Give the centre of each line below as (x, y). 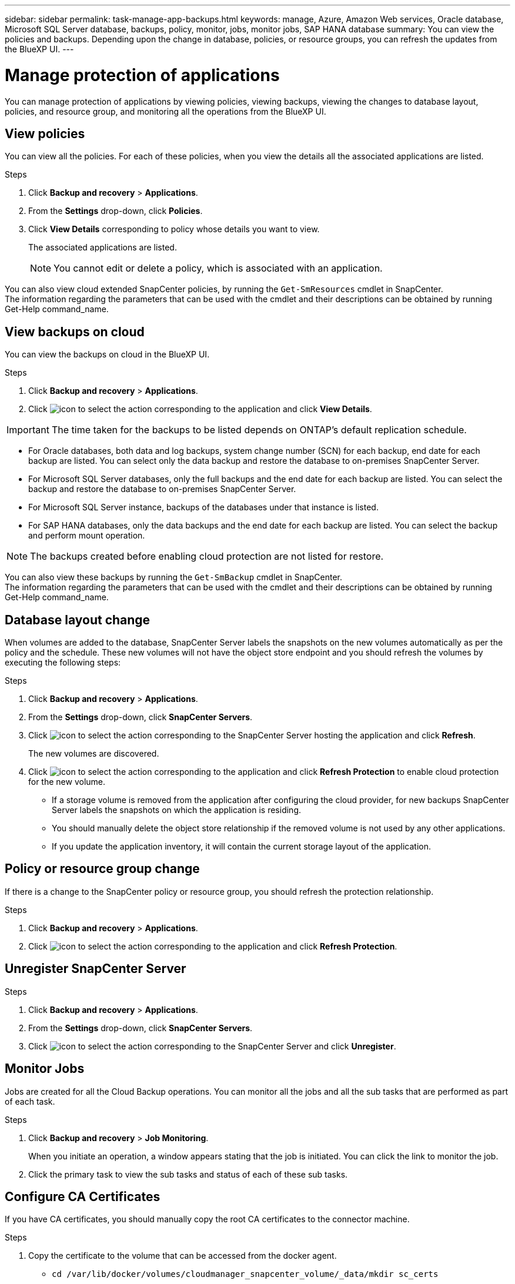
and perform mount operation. (87, 536)
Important (28, 430)
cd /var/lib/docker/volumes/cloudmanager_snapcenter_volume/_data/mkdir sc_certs (245, 1274)
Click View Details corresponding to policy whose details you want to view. (174, 229)
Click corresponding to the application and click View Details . (200, 409)
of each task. (30, 1101)
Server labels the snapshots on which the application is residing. (176, 810)
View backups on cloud (75, 332)
